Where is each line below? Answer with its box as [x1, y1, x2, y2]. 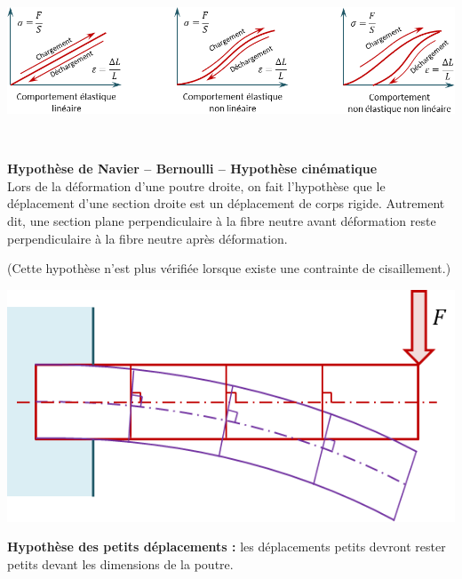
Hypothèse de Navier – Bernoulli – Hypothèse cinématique [7, 159, 378, 178]
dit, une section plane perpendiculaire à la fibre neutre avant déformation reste [7, 212, 436, 230]
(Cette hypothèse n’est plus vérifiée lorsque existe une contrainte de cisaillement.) [7, 259, 451, 277]
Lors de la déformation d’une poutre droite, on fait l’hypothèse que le [7, 176, 386, 195]
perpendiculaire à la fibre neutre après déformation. [7, 229, 288, 247]
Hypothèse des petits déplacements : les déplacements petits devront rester [7, 537, 446, 556]
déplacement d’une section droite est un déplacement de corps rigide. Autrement [7, 194, 445, 213]
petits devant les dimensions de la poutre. [7, 555, 234, 574]
